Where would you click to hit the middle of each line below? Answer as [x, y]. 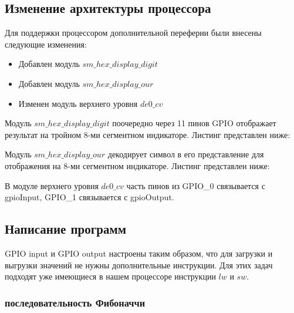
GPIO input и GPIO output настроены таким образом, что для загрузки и [139, 253]
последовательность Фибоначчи [75, 302]
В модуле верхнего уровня [52, 185]
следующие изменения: [46, 44]
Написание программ [65, 229]
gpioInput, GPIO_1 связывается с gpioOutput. [89, 197]
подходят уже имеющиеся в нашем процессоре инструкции [110, 276]
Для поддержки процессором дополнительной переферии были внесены [133, 33]
